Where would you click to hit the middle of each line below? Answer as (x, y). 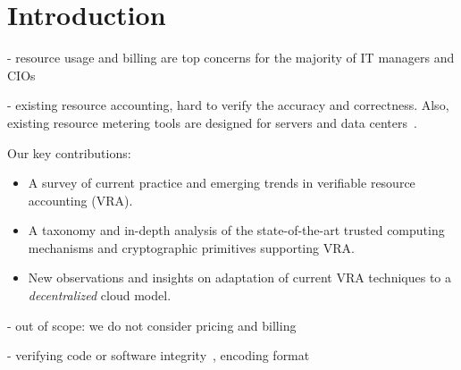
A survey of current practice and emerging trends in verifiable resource (222, 183)
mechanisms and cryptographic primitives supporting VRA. (191, 247)
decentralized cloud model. (100, 295)
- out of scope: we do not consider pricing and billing (152, 325)
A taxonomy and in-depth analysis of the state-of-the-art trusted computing (236, 230)
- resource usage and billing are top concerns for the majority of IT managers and (231, 58)
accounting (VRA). (80, 200)
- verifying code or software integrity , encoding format (159, 355)
